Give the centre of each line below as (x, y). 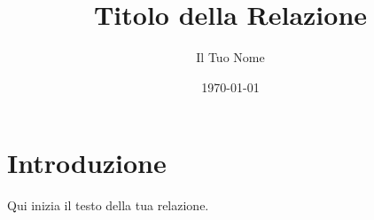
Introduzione (87, 163)
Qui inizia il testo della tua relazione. (108, 205)
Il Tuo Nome (230, 57)
